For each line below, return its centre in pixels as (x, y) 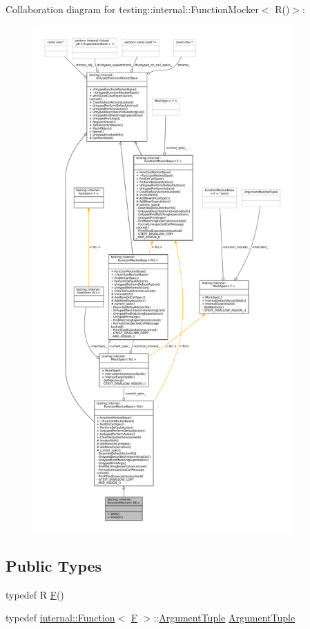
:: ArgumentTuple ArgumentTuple (224, 618)
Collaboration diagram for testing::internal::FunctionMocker (132, 9)
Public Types (54, 565)
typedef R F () (35, 594)
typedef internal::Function (60, 618)
